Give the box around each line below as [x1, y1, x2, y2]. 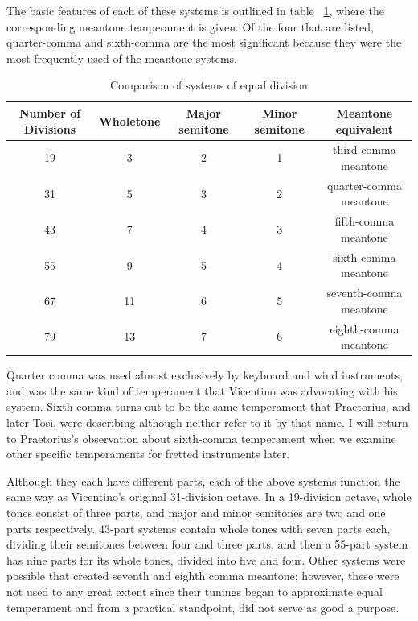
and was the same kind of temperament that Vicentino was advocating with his [6, 382, 398, 399]
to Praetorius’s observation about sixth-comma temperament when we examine [6, 429, 396, 446]
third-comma [333, 141, 396, 158]
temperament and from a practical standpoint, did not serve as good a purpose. [6, 598, 400, 615]
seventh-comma [326, 284, 403, 301]
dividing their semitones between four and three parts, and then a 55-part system [6, 536, 408, 553]
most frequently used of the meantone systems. [6, 49, 237, 66]
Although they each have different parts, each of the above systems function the [6, 472, 400, 489]
